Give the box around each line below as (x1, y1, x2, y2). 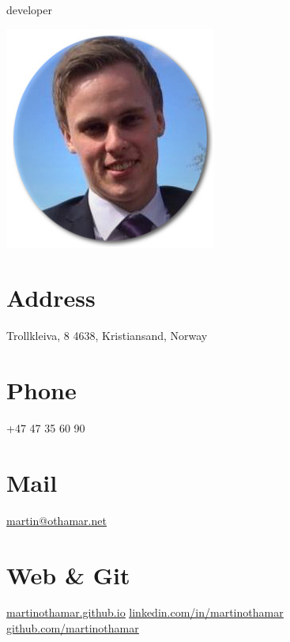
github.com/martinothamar (6, 620, 139, 636)
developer (6, 2, 52, 17)
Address (6, 281, 96, 314)
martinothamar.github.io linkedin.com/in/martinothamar (6, 604, 284, 621)
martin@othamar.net (6, 512, 107, 528)
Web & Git (6, 558, 130, 591)
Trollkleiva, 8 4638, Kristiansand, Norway (6, 327, 208, 344)
